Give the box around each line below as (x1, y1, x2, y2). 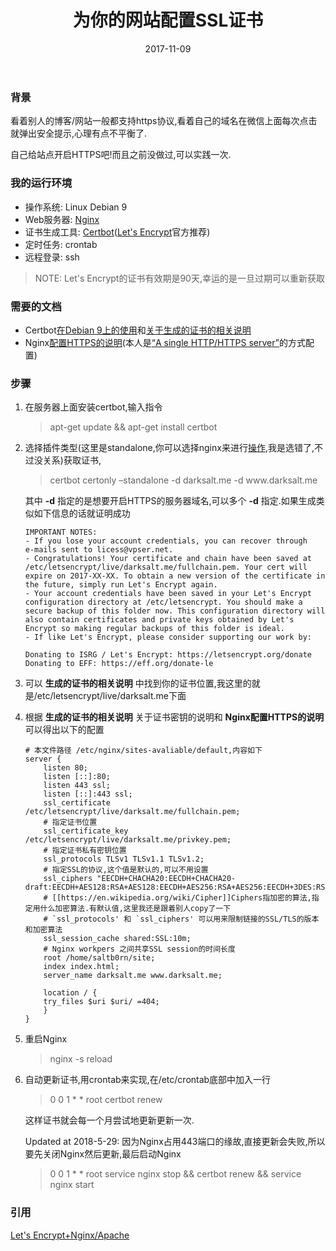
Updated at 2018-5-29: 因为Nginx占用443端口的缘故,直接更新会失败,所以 (24, 1136, 326, 1148)
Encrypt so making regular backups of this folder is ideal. (24, 624, 286, 634)
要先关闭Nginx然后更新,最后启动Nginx (24, 1148, 182, 1160)
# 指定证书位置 (43, 817, 98, 828)
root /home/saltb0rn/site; (43, 953, 156, 963)
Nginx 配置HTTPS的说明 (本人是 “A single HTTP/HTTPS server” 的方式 (24, 336, 306, 348)
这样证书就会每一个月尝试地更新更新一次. (24, 1114, 195, 1126)
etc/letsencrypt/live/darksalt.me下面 (36, 690, 187, 702)
